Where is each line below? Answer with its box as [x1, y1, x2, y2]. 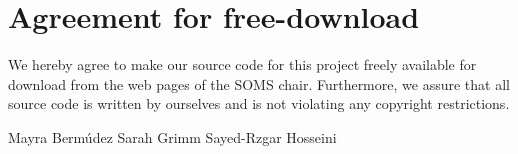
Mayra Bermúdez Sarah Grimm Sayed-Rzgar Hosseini [8, 126, 337, 147]
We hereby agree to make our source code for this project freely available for [8, 54, 477, 75]
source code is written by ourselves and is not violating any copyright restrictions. [8, 93, 510, 114]
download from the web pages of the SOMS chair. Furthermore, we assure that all [8, 73, 510, 94]
